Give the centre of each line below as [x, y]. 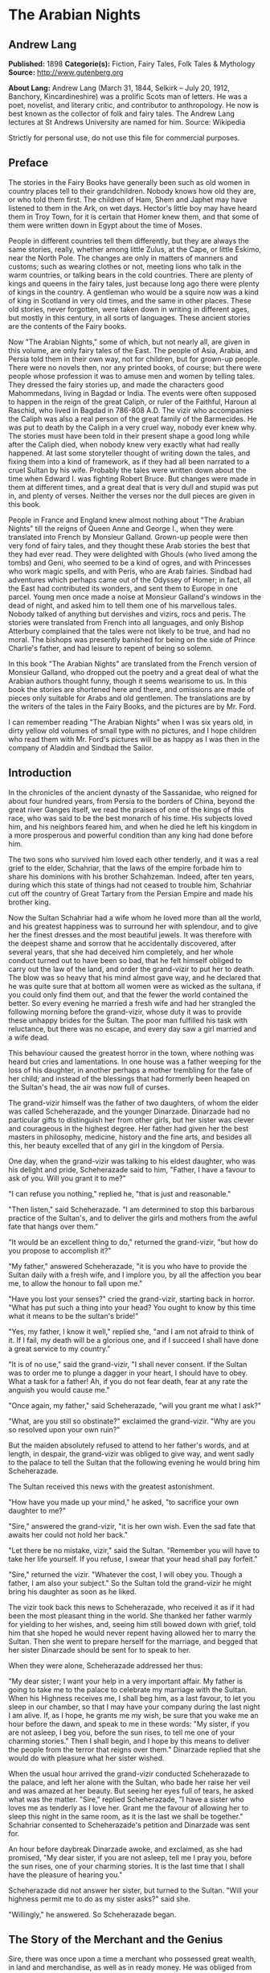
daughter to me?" [37, 1510]
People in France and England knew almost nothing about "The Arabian [127, 520]
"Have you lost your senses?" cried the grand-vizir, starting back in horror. [132, 1299]
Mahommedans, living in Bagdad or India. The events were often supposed [133, 393]
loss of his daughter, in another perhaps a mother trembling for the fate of [131, 1070]
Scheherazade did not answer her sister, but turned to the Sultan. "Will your [133, 1890]
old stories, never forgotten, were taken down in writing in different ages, [129, 309]
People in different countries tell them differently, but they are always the [129, 241]
